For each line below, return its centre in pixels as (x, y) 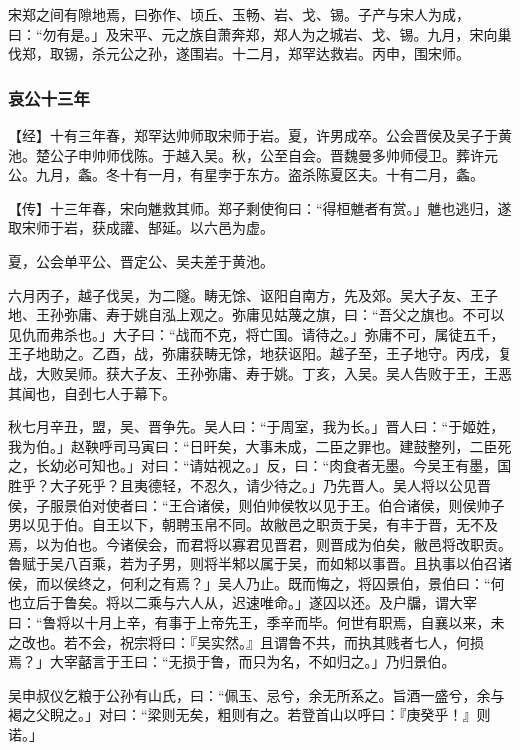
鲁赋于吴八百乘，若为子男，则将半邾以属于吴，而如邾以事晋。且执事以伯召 (253, 563)
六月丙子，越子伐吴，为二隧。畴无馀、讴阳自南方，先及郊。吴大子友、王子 (253, 294)
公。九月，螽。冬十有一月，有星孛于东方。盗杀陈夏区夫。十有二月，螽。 (246, 174)
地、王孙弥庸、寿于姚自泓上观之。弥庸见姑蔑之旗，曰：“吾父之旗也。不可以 (256, 314)
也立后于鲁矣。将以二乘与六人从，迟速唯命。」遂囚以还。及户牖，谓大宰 (242, 602)
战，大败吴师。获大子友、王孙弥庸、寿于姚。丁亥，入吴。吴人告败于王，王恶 (260, 372)
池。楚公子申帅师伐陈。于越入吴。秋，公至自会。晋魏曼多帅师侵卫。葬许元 (253, 154)
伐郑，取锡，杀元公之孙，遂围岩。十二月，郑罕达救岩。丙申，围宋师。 (239, 53)
